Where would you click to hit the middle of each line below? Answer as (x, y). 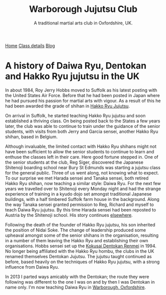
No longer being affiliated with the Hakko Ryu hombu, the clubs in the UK (80, 251)
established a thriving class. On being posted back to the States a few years (83, 121)
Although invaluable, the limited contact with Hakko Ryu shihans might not (81, 146)
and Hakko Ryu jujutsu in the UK (72, 76)
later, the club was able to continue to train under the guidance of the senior (83, 126)
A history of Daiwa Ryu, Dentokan (76, 66)
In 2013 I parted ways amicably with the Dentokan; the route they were (77, 277)
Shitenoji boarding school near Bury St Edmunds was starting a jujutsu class (83, 167)
